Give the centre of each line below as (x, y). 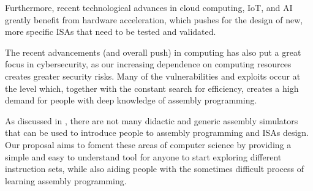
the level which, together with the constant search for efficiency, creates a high (152, 88)
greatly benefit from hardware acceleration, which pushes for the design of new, (154, 19)
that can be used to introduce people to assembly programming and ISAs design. (157, 133)
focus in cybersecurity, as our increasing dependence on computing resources (148, 64)
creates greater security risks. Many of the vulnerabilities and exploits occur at (153, 76)
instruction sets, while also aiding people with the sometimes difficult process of (154, 169)
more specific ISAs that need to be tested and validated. (111, 32)
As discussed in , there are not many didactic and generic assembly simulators (152, 120)
